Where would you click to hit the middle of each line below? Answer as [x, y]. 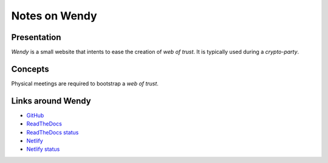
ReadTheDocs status [53, 132]
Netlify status [43, 149]
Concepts [30, 69]
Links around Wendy [51, 101]
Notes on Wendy [54, 16]
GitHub [35, 115]
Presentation [36, 37]
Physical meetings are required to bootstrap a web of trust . [85, 83]
